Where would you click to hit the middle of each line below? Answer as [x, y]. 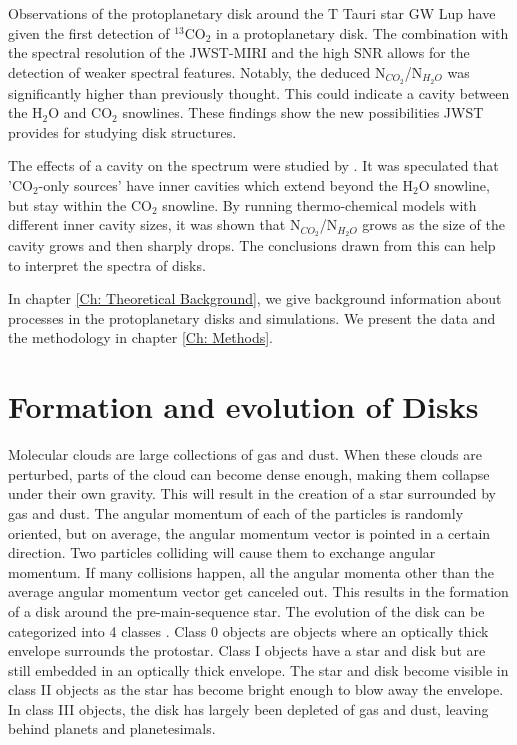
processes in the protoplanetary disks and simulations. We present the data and [252, 317]
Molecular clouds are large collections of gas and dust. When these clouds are [245, 454]
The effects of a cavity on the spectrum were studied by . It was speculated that [253, 165]
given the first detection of [89, 32]
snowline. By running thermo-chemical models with [319, 204]
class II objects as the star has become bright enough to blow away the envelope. [256, 689]
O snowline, [454, 185]
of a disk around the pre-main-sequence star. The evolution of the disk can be [246, 610]
